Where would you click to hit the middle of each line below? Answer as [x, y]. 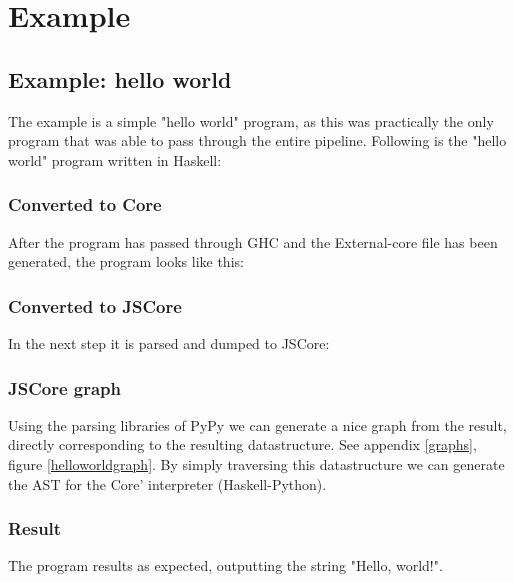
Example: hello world [120, 78]
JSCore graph [65, 387]
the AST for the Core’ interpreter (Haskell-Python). [167, 483]
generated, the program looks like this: [126, 261]
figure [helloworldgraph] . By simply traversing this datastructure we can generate [256, 463]
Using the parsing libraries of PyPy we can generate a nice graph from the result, [257, 424]
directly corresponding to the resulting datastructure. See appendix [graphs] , [242, 444]
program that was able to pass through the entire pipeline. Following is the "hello [257, 140]
